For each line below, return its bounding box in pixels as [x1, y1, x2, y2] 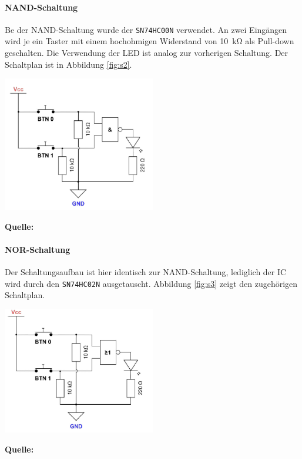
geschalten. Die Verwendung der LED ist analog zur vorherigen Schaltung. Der [5, 47, 288, 59]
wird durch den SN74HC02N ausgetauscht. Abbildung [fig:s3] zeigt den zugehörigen [5, 277, 298, 289]
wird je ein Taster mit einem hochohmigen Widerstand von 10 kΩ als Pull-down [5, 35, 294, 47]
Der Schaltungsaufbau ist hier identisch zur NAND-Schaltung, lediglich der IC [5, 266, 287, 278]
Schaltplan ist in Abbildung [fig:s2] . [5, 58, 132, 70]
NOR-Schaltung [5, 243, 71, 255]
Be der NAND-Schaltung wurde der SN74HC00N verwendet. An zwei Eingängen [5, 23, 287, 35]
